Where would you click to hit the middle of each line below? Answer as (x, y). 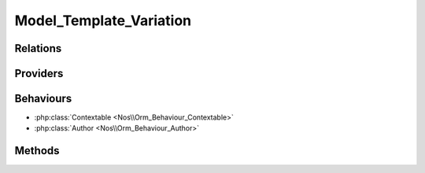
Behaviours (43, 99)
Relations (38, 48)
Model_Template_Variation (103, 20)
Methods (37, 151)
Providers (39, 74)
